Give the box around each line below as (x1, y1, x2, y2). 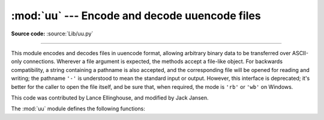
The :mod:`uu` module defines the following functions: (11, 105, 145, 112)
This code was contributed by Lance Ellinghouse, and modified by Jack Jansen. (11, 94, 209, 101)
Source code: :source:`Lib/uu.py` (11, 30, 94, 37)
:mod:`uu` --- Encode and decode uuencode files (11, 9, 261, 22)
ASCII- (292, 49, 309, 56)
